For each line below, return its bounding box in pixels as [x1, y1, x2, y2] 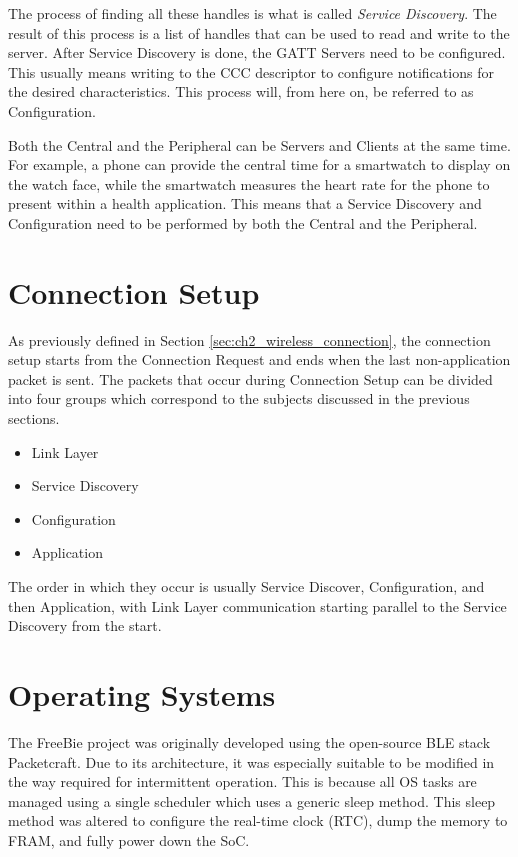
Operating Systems [8, 673, 276, 714]
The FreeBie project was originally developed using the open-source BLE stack [8, 731, 491, 752]
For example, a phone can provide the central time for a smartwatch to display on [8, 154, 511, 175]
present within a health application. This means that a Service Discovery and [8, 193, 482, 214]
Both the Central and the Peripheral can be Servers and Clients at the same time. [8, 134, 511, 155]
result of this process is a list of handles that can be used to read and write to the [8, 22, 510, 43]
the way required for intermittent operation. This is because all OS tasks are [8, 771, 477, 792]
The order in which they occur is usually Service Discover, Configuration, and [8, 576, 485, 596]
